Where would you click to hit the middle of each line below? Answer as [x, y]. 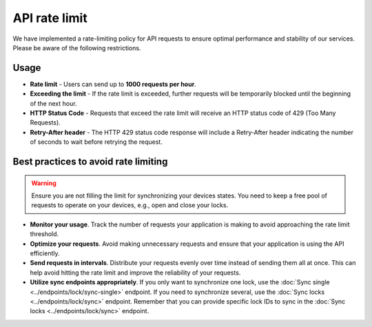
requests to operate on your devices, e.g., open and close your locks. [130, 205]
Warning [44, 183]
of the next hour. [53, 103]
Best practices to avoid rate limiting [90, 161]
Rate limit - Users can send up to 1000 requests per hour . [113, 84]
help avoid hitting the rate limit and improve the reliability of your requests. [135, 273]
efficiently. [45, 253]
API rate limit [50, 18]
